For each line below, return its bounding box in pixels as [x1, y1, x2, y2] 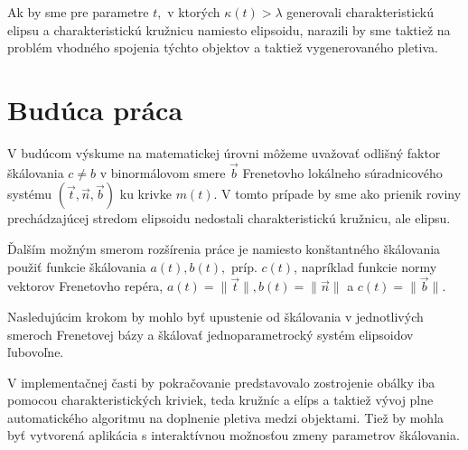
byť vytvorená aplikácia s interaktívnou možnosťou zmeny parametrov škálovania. [7, 426, 460, 445]
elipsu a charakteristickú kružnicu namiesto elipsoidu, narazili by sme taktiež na [7, 20, 451, 39]
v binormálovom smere [99, 163, 226, 182]
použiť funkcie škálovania [7, 257, 146, 276]
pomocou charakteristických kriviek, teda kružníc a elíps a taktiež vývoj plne [7, 390, 434, 409]
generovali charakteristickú [286, 3, 435, 21]
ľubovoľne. [7, 342, 64, 361]
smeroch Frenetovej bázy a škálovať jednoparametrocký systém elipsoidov [7, 324, 414, 343]
